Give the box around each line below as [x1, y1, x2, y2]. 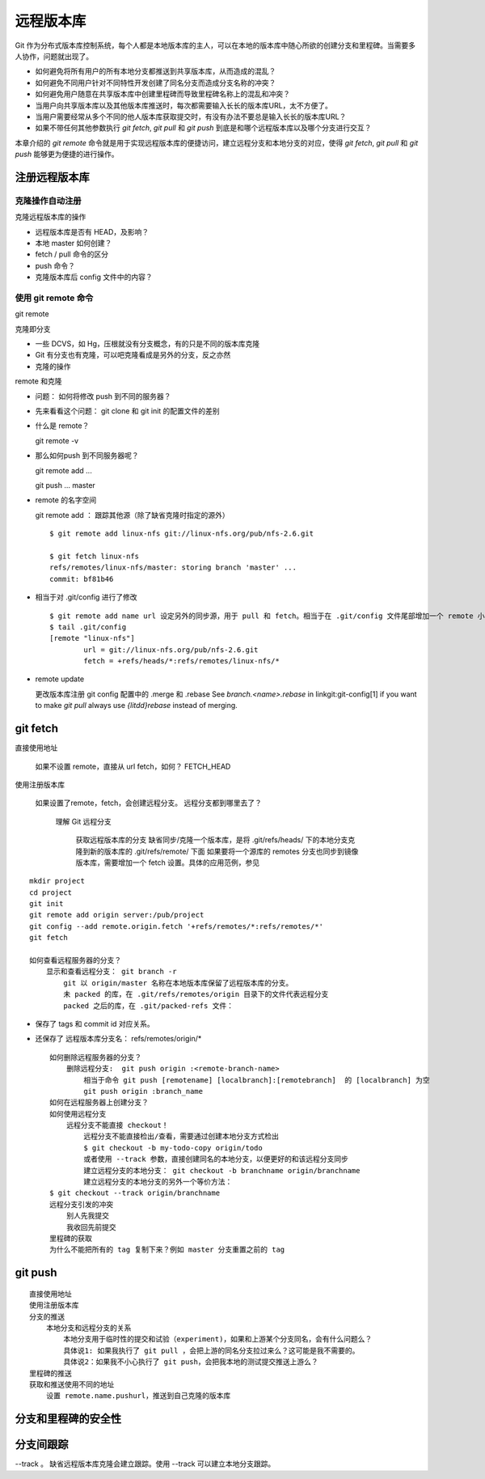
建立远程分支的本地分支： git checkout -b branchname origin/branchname [83, 1166, 361, 1175]
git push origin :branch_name [83, 1087, 204, 1095]
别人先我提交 [65, 1211, 109, 1221]
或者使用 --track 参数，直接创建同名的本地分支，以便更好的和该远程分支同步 [83, 1155, 349, 1164]
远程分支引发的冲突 [49, 1200, 113, 1209]
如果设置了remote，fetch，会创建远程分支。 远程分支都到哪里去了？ [35, 798, 263, 808]
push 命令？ [35, 261, 76, 270]
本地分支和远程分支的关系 [45, 1323, 132, 1333]
